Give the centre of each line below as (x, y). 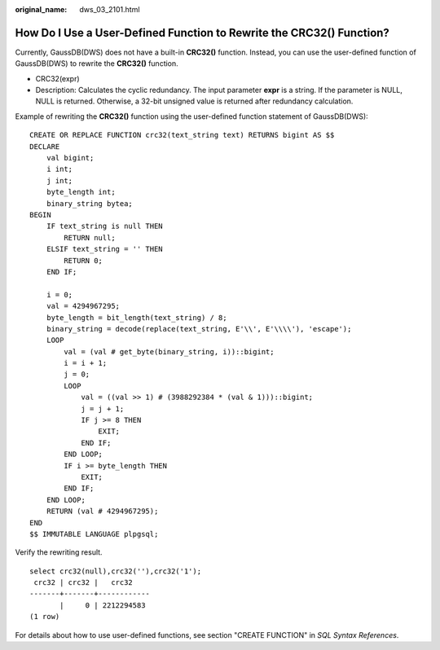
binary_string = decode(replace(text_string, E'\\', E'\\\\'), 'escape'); (199, 329)
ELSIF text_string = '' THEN (104, 249)
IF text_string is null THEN (104, 226)
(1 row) (45, 617)
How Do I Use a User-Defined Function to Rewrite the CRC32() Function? (202, 33)
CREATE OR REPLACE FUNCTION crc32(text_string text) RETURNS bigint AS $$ (182, 135)
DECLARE (45, 146)
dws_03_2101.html (110, 9)
